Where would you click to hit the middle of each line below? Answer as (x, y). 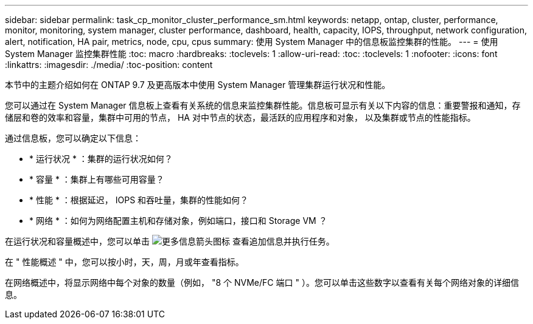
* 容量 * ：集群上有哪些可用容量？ (97, 179)
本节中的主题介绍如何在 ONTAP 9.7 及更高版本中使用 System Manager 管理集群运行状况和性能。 (198, 85)
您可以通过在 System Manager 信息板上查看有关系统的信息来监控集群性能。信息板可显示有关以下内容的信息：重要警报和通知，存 (263, 105)
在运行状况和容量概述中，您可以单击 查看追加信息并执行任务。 (170, 241)
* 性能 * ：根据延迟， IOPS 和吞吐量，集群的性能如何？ (139, 200)
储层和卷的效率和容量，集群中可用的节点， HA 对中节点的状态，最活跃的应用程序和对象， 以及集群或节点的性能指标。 (240, 117)
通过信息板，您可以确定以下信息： (73, 138)
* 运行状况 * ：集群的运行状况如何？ (101, 159)
